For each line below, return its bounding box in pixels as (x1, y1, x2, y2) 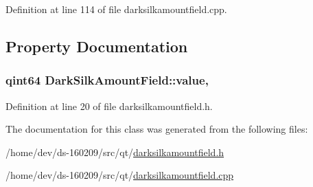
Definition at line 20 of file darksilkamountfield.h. (5, 98, 213, 113)
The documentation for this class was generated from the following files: (5, 122, 308, 136)
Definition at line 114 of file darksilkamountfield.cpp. (5, 2, 227, 16)
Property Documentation (5, 35, 188, 56)
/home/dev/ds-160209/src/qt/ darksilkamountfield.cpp (5, 168, 234, 182)
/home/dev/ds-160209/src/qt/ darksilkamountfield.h (5, 144, 224, 159)
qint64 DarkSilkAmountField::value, (5, 71, 209, 89)
